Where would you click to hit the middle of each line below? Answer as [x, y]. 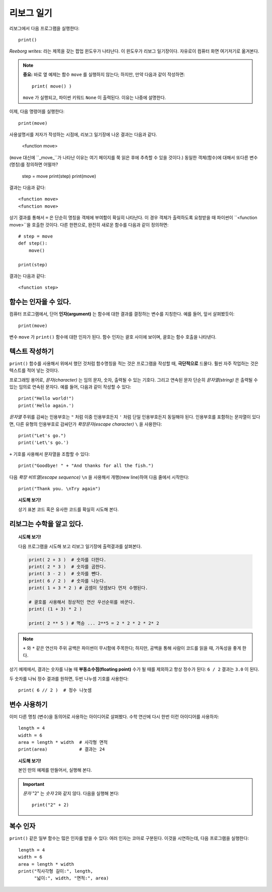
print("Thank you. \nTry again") [59, 488]
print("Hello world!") [46, 398]
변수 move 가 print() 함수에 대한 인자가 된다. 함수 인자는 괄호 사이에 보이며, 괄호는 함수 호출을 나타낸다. [113, 337]
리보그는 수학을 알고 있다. [46, 524]
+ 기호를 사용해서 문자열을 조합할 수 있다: [50, 454]
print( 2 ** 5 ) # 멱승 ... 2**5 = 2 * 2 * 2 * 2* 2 [94, 623]
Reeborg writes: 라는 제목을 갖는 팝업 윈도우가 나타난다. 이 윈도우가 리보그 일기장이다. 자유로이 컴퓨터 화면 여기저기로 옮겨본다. [134, 51]
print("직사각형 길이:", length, [56, 871]
